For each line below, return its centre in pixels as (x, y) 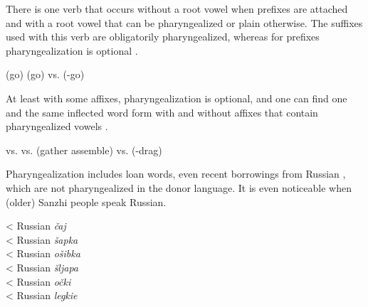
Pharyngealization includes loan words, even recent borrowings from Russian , (176, 174)
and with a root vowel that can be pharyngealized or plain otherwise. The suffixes (184, 22)
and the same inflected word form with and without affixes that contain (162, 112)
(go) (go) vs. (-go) (45, 74)
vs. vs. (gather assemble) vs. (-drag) (84, 150)
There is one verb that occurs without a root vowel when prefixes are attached (177, 9)
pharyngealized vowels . (57, 126)
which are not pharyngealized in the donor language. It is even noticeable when (179, 187)
